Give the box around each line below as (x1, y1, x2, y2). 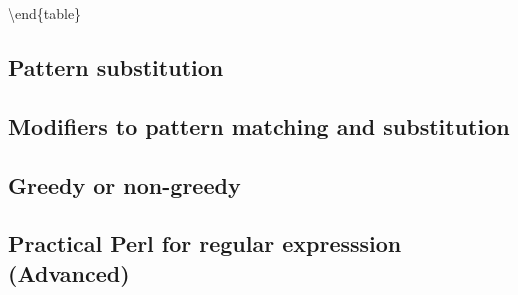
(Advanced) (8, 257, 130, 288)
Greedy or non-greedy (8, 169, 241, 200)
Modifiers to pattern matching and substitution (8, 110, 510, 141)
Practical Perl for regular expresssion (8, 228, 402, 259)
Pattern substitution (8, 51, 224, 82)
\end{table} (8, 3, 82, 23)
